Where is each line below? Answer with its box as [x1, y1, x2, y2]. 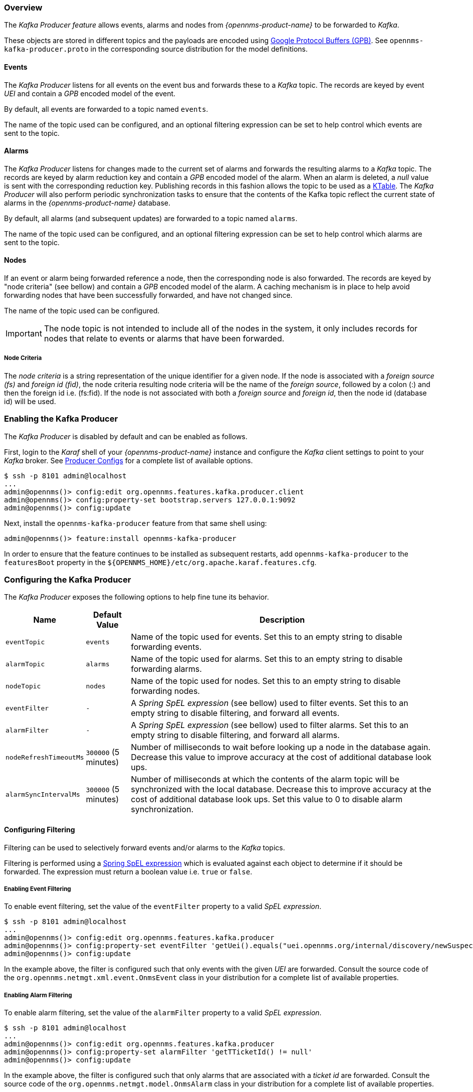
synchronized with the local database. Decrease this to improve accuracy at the [131, 784, 431, 795]
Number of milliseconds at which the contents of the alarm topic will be [131, 774, 399, 785]
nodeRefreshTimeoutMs [6, 753, 84, 761]
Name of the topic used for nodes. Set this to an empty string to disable [131, 676, 401, 686]
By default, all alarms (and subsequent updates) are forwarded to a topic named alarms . [4, 214, 298, 223]
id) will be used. [4, 397, 56, 406]
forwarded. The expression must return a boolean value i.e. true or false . [4, 867, 253, 876]
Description [259, 615, 305, 625]
